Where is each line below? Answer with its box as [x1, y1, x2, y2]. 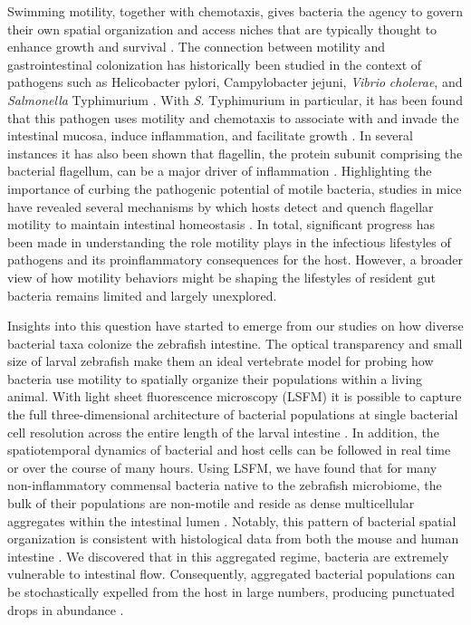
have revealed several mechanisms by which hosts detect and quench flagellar [7, 197, 434, 216]
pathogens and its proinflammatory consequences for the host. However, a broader [7, 250, 464, 269]
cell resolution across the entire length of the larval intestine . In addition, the [7, 422, 439, 441]
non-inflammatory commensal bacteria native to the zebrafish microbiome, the [7, 476, 442, 495]
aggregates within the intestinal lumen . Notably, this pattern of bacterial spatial [7, 511, 457, 530]
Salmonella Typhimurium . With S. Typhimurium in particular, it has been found [7, 90, 463, 109]
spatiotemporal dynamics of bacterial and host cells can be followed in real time [7, 440, 451, 459]
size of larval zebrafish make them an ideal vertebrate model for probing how [7, 351, 434, 370]
